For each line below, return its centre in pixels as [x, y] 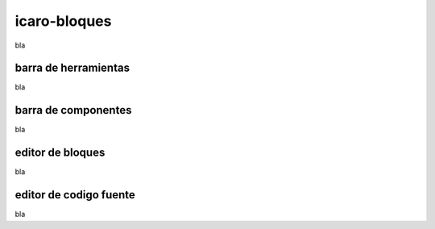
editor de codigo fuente [75, 195]
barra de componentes [73, 110]
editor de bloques [60, 153]
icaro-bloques [63, 21]
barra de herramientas [72, 68]
